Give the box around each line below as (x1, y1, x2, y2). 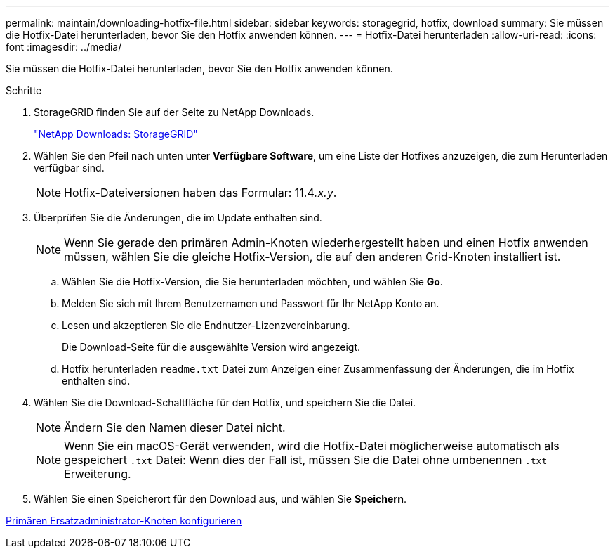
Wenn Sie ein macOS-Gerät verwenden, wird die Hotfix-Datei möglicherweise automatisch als (64, 439, 560, 453)
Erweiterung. (64, 467, 131, 481)
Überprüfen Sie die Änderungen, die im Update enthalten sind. (34, 212, 322, 224)
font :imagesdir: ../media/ (6, 41, 122, 53)
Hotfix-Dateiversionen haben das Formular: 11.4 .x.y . (64, 186, 337, 200)
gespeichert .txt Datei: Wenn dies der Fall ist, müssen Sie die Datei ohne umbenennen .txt (64, 453, 548, 467)
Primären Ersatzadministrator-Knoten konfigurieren (6, 515, 242, 527)
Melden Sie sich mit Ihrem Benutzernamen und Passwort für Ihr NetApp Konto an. (62, 297, 439, 309)
